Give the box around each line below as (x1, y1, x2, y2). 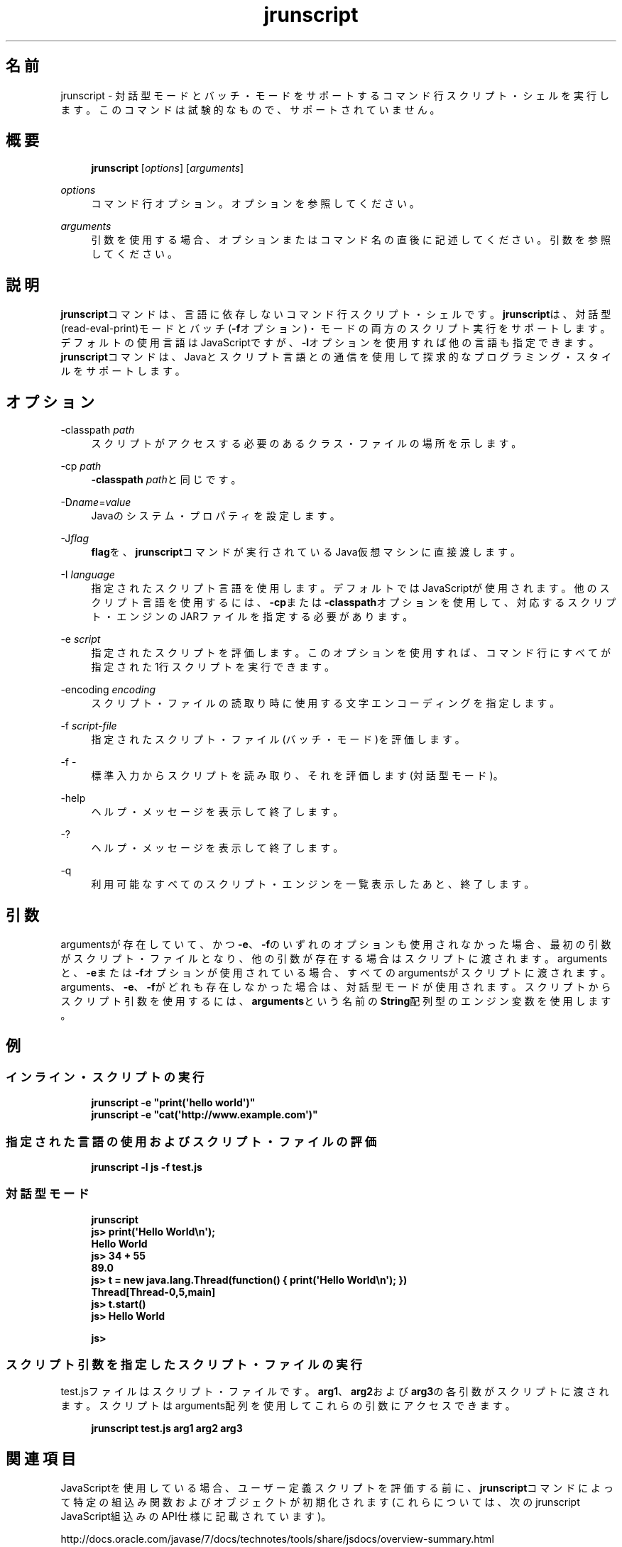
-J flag (60, 532, 89, 545)
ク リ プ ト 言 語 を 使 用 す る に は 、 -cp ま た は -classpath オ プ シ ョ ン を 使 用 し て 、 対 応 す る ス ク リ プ (91, 596, 616, 609)
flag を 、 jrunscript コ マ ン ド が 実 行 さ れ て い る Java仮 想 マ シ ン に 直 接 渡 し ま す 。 (91, 546, 520, 558)
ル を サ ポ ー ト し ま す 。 (60, 365, 185, 378)
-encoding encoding (60, 683, 156, 696)
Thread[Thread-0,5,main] (91, 1285, 216, 1298)
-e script (60, 633, 101, 646)
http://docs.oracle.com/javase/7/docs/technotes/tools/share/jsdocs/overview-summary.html (60, 1533, 494, 1546)
